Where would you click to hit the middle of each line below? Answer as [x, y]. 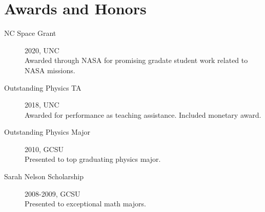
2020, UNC [42, 50]
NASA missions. [50, 70]
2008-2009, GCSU [53, 193]
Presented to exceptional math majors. [85, 204]
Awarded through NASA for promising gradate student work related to [136, 60]
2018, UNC [42, 105]
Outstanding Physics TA [43, 87]
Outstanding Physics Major [47, 132]
